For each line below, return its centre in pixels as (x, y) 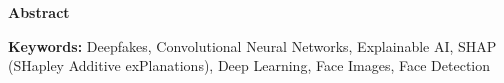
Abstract (39, 12)
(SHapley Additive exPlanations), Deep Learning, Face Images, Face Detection (249, 65)
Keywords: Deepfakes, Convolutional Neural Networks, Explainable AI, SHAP (252, 45)
